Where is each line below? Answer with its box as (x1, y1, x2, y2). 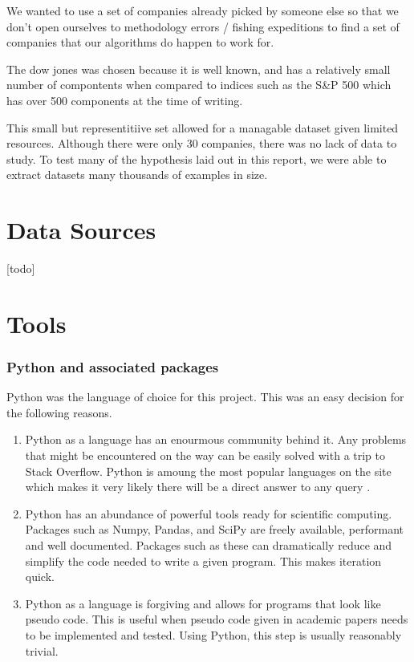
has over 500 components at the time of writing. (6, 91, 243, 108)
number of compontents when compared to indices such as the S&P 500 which (6, 76, 392, 93)
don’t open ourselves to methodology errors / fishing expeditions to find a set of (6, 18, 400, 35)
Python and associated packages (6, 356, 219, 376)
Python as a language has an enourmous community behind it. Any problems (25, 431, 407, 448)
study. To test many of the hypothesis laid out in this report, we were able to (6, 150, 387, 167)
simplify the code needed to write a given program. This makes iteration (25, 552, 382, 569)
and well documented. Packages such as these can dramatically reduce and (25, 537, 392, 553)
